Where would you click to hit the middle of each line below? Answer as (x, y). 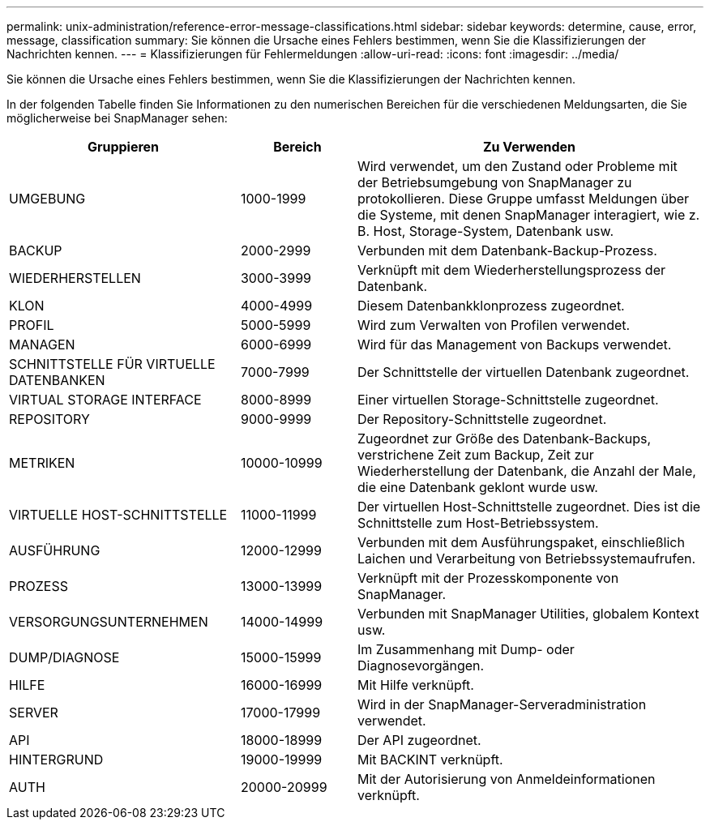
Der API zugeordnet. (419, 740)
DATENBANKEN (57, 380)
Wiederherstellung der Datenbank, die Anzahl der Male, (526, 471)
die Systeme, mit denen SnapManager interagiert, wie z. (528, 215)
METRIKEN (42, 463)
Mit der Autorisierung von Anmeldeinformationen (506, 779)
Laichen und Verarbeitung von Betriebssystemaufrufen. (526, 559)
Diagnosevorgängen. (421, 666)
